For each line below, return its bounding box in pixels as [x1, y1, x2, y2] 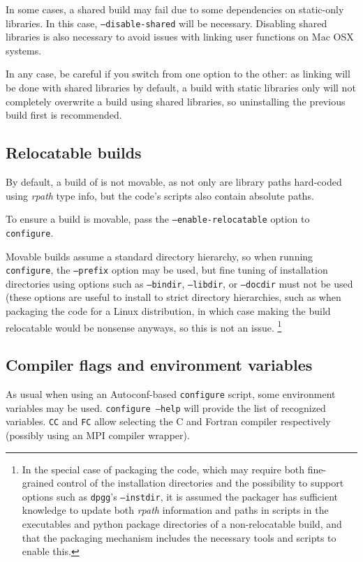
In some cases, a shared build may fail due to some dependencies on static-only [6, 2, 344, 16]
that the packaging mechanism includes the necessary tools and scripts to [22, 530, 336, 545]
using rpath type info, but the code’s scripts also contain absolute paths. [6, 188, 314, 202]
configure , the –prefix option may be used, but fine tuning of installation [6, 262, 328, 277]
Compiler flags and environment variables [6, 354, 313, 376]
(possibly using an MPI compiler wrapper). [6, 428, 190, 443]
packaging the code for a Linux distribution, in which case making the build [6, 304, 331, 318]
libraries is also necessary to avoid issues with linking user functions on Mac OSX [6, 29, 354, 44]
